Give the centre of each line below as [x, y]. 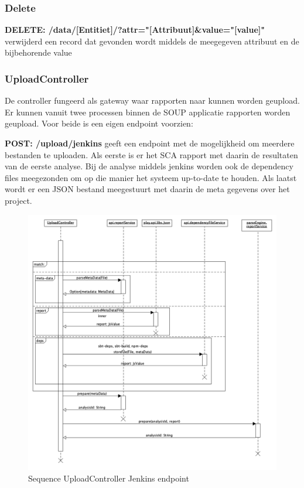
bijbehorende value [38, 52]
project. [18, 200]
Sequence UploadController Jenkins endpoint [109, 478]
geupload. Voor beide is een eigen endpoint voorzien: [99, 123]
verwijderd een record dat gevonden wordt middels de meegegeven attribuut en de [152, 41]
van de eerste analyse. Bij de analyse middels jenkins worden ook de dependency [149, 166]
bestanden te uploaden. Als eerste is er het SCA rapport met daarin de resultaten [151, 154]
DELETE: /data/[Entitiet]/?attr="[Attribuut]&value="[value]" [135, 30]
